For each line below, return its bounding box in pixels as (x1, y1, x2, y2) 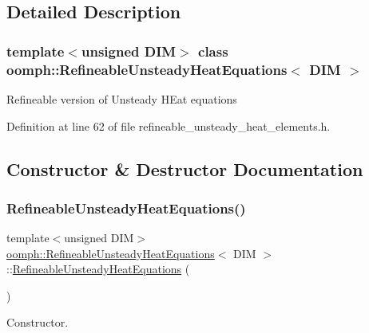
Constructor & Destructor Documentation (6, 156, 363, 181)
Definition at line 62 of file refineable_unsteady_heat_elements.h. (6, 117, 331, 134)
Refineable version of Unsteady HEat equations (6, 90, 237, 107)
